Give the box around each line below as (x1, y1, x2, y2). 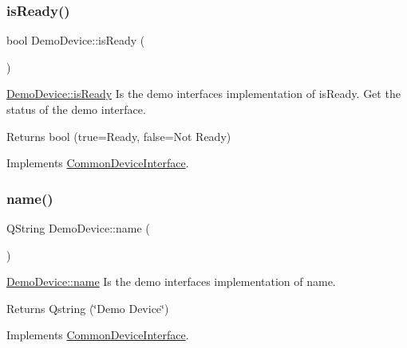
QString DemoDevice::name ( (6, 220, 150, 236)
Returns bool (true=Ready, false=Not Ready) (6, 127, 231, 144)
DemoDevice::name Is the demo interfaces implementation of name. (6, 273, 336, 290)
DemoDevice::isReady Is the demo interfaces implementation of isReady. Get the (6, 85, 401, 102)
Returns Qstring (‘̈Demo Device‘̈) (6, 299, 169, 316)
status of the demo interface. (6, 101, 146, 117)
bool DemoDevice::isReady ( (6, 32, 145, 49)
